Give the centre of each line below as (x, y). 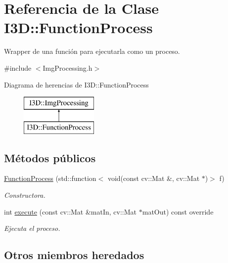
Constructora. (25, 195)
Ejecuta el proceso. (32, 228)
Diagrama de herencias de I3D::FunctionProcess (76, 84)
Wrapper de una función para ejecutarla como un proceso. (92, 51)
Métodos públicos (50, 157)
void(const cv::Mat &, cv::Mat (154, 178)
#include (18, 67)
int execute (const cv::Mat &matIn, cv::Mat (70, 211)
